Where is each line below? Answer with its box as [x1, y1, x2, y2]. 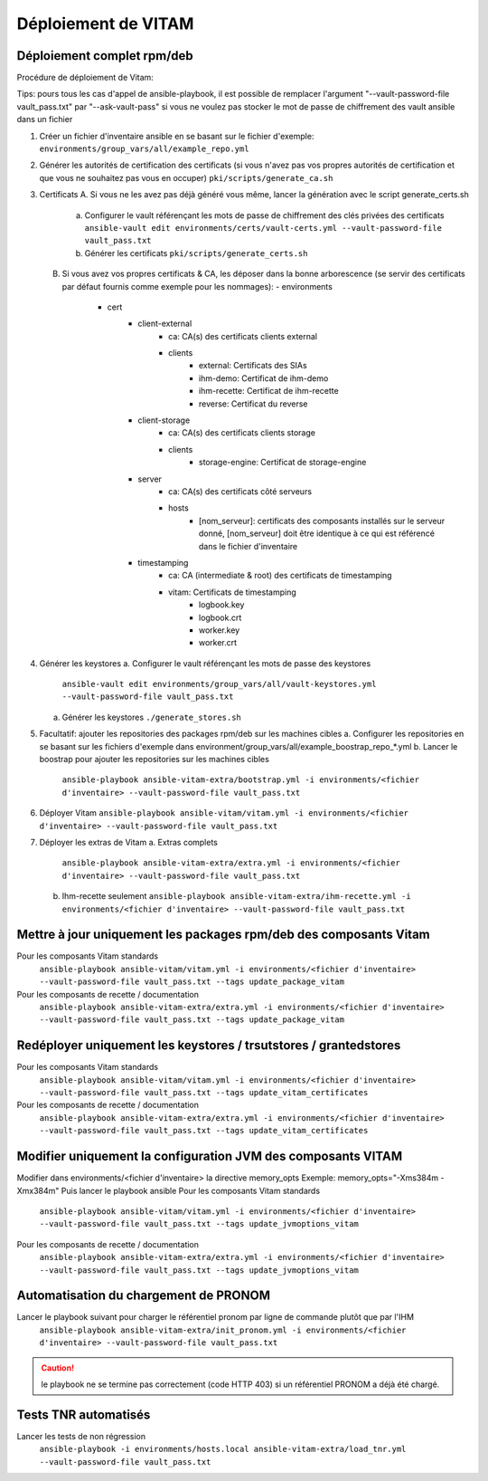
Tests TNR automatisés [16, 1407, 151, 1422]
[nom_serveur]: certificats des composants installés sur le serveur [199, 515, 446, 526]
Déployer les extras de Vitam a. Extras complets [39, 836, 219, 847]
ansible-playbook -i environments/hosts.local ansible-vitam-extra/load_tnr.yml [39, 1444, 407, 1455]
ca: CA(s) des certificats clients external [168, 330, 318, 341]
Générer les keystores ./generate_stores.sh [61, 712, 241, 722]
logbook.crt [199, 612, 242, 623]
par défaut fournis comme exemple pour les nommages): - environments [61, 281, 333, 291]
